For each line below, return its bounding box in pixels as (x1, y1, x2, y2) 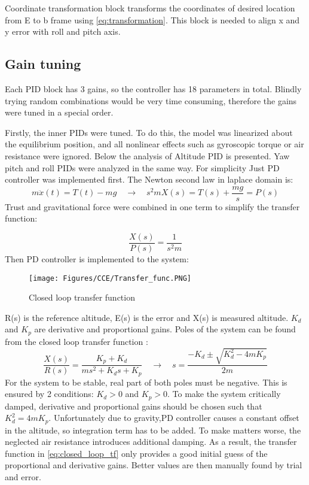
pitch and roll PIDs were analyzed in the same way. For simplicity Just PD (5, 161, 280, 174)
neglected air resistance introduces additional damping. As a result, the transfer (5, 435, 297, 448)
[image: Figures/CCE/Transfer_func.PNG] (29, 274, 192, 283)
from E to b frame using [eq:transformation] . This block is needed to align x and (5, 13, 300, 26)
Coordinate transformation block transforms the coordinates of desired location (5, 2, 295, 14)
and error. (5, 471, 41, 483)
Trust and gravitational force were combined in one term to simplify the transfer (5, 200, 300, 213)
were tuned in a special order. (5, 106, 114, 119)
